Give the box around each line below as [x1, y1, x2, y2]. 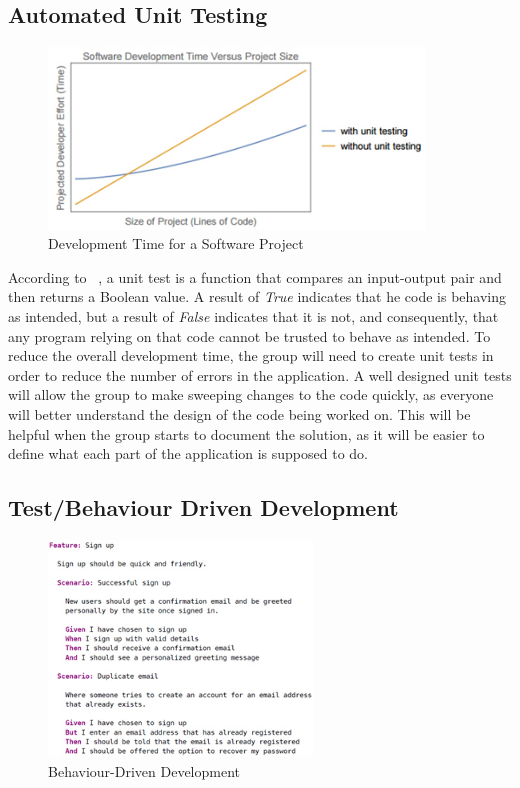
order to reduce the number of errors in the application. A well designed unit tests [8, 364, 512, 385]
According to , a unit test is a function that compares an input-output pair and [8, 266, 502, 287]
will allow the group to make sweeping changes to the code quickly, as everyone [8, 384, 494, 405]
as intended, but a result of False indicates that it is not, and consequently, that [8, 306, 499, 327]
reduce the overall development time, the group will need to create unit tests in [8, 345, 494, 366]
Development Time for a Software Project [48, 233, 304, 254]
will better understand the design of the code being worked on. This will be [8, 403, 471, 424]
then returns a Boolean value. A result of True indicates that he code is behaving [8, 286, 507, 307]
